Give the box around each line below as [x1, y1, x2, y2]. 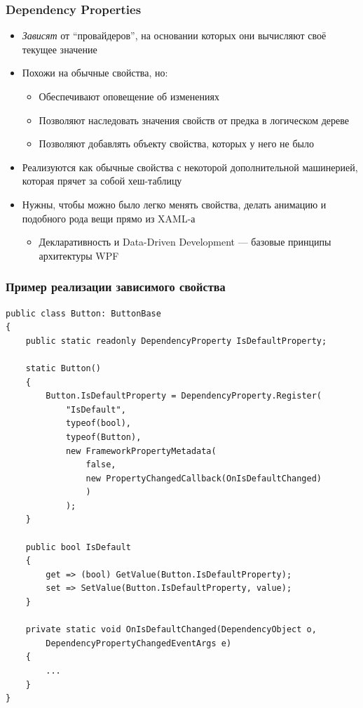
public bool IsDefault [25, 542, 131, 552]
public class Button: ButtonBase [6, 308, 161, 319]
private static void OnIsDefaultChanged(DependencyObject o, [25, 624, 317, 635]
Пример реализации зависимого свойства [6, 278, 226, 295]
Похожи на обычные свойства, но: [22, 65, 168, 80]
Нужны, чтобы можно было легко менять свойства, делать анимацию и [22, 196, 327, 211]
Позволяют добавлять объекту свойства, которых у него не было [39, 136, 314, 151]
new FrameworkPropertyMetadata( [65, 446, 217, 456]
